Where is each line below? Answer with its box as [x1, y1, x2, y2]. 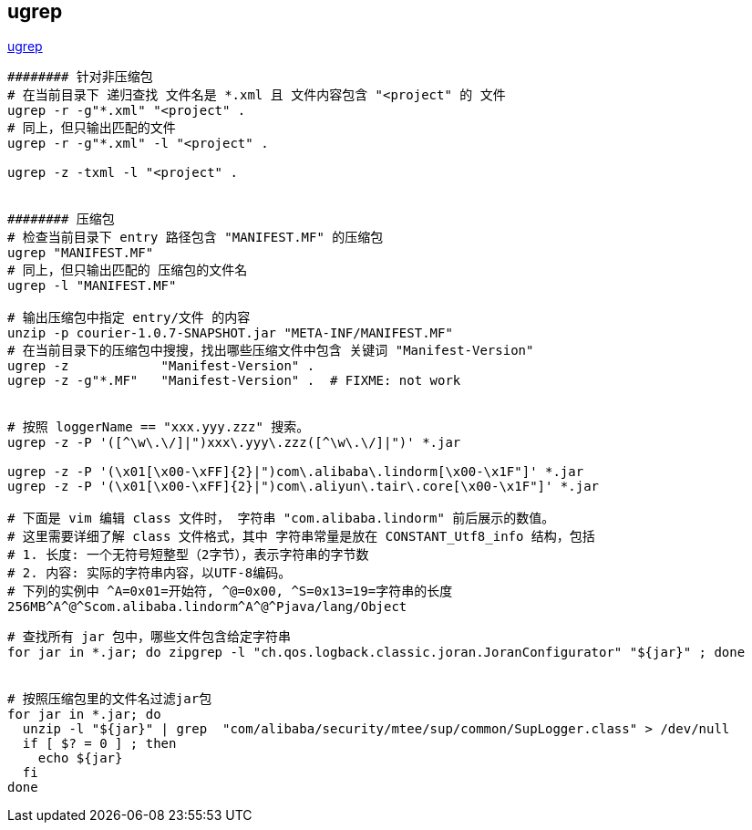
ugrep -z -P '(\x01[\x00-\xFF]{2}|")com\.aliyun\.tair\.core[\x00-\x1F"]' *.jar [7, 479, 600, 494]
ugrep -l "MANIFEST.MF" [7, 278, 177, 294]
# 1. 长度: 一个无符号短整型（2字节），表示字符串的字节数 [7, 547, 369, 563]
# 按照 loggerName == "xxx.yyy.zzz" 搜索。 [7, 420, 310, 435]
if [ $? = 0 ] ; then [22, 736, 177, 752]
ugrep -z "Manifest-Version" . [7, 358, 315, 374]
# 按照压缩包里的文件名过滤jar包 [7, 691, 212, 707]
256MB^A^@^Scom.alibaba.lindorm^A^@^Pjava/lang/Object [7, 599, 407, 615]
